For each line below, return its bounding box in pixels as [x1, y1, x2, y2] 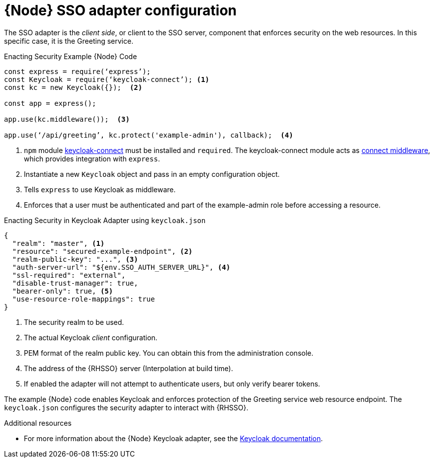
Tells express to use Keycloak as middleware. [24, 185, 176, 194]
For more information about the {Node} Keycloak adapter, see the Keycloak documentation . [24, 434, 323, 443]
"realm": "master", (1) [12, 239, 105, 247]
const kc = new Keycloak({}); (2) [4, 83, 143, 91]
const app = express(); [4, 99, 96, 107]
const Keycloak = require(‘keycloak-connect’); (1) [4, 75, 210, 83]
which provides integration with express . [24, 154, 160, 163]
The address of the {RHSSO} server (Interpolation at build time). [24, 364, 233, 373]
